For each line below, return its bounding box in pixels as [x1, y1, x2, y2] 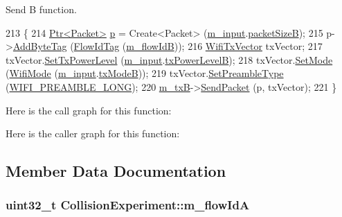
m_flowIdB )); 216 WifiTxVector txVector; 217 [126, 39, 323, 53]
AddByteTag [12, 39, 67, 53]
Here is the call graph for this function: [6, 103, 172, 117]
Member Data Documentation [6, 160, 226, 182]
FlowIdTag [73, 39, 120, 53]
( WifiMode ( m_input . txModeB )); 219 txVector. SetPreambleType [6, 66, 284, 80]
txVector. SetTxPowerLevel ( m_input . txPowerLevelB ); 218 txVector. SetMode [6, 52, 333, 67]
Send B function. [6, 2, 77, 16]
